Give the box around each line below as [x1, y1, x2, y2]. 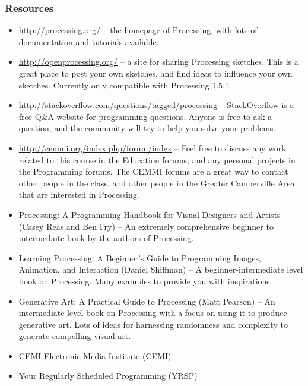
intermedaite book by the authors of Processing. [18, 232, 194, 244]
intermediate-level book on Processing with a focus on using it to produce [18, 306, 287, 319]
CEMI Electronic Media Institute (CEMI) [18, 349, 172, 362]
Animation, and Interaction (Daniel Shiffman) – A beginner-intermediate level [18, 263, 303, 276]
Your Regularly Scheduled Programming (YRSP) [18, 369, 198, 382]
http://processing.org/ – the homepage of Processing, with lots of [18, 24, 258, 36]
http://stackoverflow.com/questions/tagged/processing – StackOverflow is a [18, 99, 294, 111]
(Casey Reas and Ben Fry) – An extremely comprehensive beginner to [18, 220, 274, 232]
